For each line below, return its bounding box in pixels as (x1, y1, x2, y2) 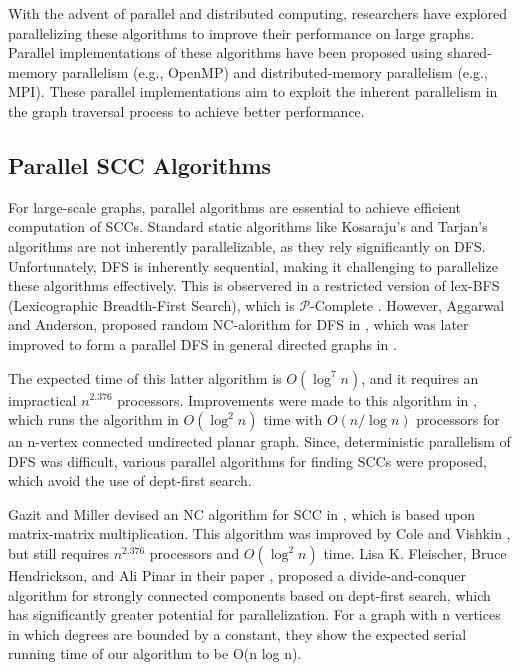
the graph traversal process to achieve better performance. (8, 100, 365, 121)
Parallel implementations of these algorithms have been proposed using (8, 42, 443, 63)
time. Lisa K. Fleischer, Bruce (323, 543, 507, 564)
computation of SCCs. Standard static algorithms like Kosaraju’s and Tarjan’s (8, 216, 488, 237)
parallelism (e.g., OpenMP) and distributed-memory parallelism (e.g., (62, 61, 488, 82)
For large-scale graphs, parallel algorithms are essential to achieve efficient (8, 196, 462, 217)
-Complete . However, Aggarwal (310, 294, 505, 315)
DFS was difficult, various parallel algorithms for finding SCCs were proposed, (8, 450, 487, 471)
